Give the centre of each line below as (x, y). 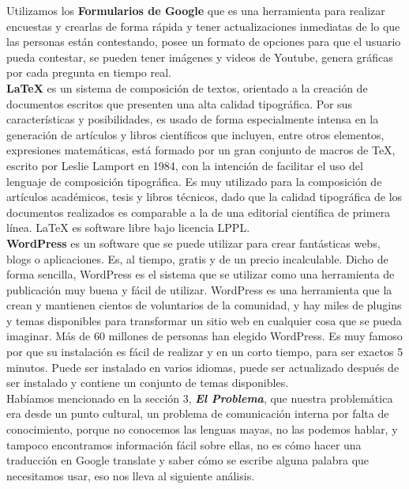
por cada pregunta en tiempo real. (89, 72)
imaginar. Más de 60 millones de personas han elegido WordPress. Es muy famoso (204, 336)
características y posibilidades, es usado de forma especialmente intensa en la (193, 119)
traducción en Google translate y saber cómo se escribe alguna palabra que (188, 460)
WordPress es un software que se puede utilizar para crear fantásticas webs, (193, 243)
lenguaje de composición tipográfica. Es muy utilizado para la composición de (194, 181)
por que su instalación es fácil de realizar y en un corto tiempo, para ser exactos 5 (205, 352)
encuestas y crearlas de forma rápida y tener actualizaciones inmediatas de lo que (203, 26)
